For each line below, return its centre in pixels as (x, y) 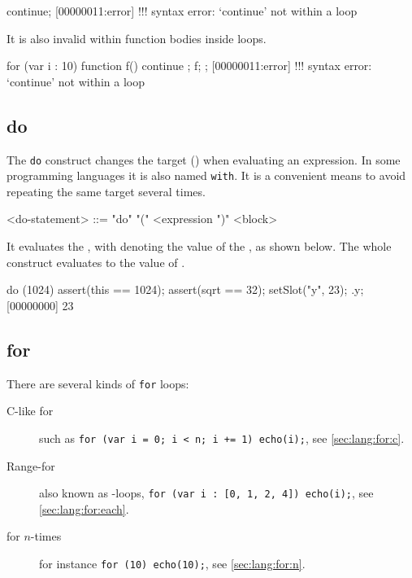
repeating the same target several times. (106, 191)
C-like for (30, 411)
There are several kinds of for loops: (98, 383)
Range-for (31, 465)
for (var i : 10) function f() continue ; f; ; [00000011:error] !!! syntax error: (189, 66)
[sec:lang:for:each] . (84, 508)
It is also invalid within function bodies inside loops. (137, 38)
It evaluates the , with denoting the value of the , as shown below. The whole (199, 246)
